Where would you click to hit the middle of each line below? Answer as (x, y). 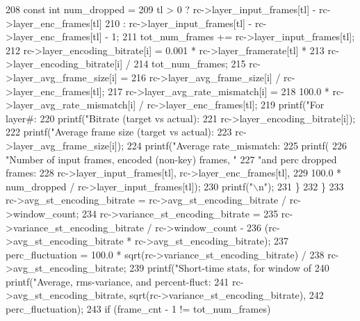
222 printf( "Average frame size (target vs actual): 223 (119, 132)
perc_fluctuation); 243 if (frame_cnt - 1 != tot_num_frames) (138, 309)
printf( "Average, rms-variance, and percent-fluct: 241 (117, 281)
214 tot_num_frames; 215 (190, 64)
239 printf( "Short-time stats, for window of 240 (229, 268)
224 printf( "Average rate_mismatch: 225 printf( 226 (237, 145)
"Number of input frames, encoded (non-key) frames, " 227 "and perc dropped (171, 159)
